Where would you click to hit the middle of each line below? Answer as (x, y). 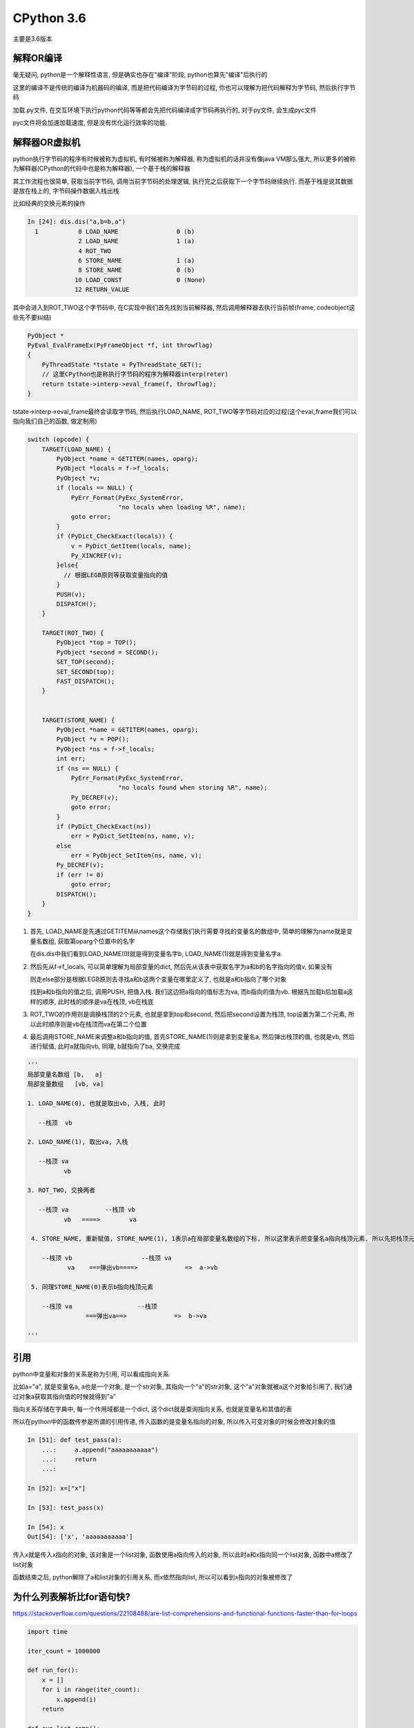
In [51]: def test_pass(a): (75, 1440)
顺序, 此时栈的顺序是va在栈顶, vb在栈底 (98, 1002)
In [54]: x (46, 1527)
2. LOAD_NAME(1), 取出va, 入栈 (78, 1142)
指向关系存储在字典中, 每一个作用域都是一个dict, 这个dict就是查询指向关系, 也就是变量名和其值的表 (152, 1409)
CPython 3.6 (49, 18)
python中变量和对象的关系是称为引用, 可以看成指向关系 (91, 1374)
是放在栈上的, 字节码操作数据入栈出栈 (66, 191)
